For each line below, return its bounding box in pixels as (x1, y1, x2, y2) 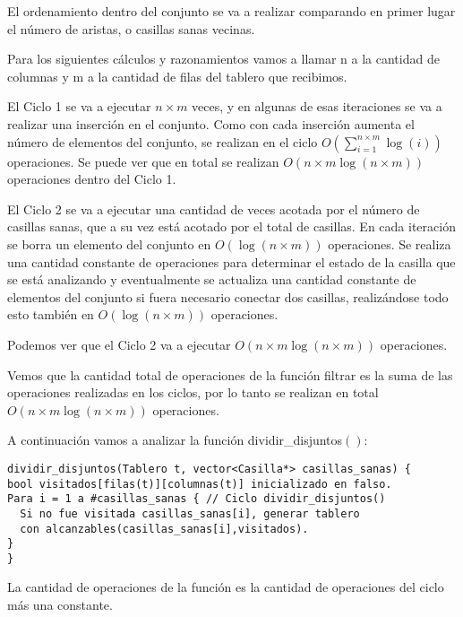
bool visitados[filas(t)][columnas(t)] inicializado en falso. (7, 477, 392, 491)
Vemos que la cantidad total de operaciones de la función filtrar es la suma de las (7, 365, 453, 384)
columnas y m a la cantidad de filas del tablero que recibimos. (7, 66, 347, 85)
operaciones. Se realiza (328, 234, 451, 253)
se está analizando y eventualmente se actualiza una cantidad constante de (7, 270, 416, 289)
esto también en (7, 305, 94, 324)
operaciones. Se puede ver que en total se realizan (7, 152, 279, 170)
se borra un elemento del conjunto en (7, 234, 211, 253)
